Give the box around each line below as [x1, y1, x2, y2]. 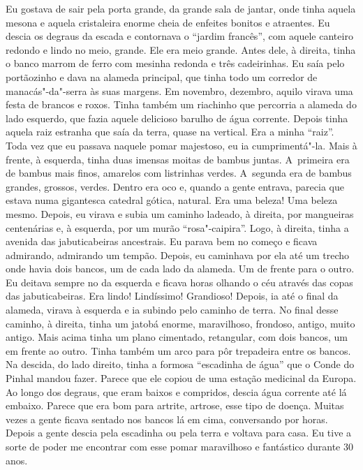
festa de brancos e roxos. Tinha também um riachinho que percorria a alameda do [6, 97, 357, 112]
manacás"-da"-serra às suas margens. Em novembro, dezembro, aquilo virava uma [6, 83, 353, 98]
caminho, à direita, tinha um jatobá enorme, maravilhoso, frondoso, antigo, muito [6, 316, 355, 330]
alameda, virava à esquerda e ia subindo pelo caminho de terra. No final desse [6, 302, 339, 317]
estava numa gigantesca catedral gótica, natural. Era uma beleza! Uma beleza [6, 193, 338, 207]
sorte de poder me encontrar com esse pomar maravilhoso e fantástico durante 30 [6, 439, 353, 453]
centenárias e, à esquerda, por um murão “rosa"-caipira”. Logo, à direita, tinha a [6, 220, 349, 235]
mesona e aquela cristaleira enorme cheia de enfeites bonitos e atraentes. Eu [6, 15, 330, 29]
